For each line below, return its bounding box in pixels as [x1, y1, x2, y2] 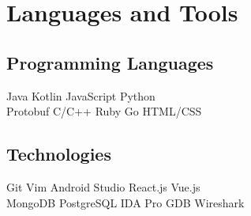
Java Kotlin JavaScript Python [6, 87, 155, 104]
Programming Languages [6, 50, 214, 74]
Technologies [6, 142, 111, 166]
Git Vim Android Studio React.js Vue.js [6, 178, 200, 195]
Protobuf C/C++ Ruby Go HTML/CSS [6, 103, 202, 119]
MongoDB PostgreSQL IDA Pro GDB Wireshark [6, 194, 245, 210]
